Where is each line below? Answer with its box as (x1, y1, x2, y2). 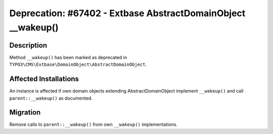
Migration (9, 108, 41, 117)
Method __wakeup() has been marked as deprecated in (9, 54, 127, 60)
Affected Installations (9, 75, 79, 83)
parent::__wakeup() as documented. (9, 95, 93, 101)
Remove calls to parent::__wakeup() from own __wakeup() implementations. (9, 121, 178, 127)
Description (9, 41, 48, 50)
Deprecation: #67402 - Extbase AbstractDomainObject (9, 8, 246, 19)
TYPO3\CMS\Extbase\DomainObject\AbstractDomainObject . (9, 61, 147, 68)
